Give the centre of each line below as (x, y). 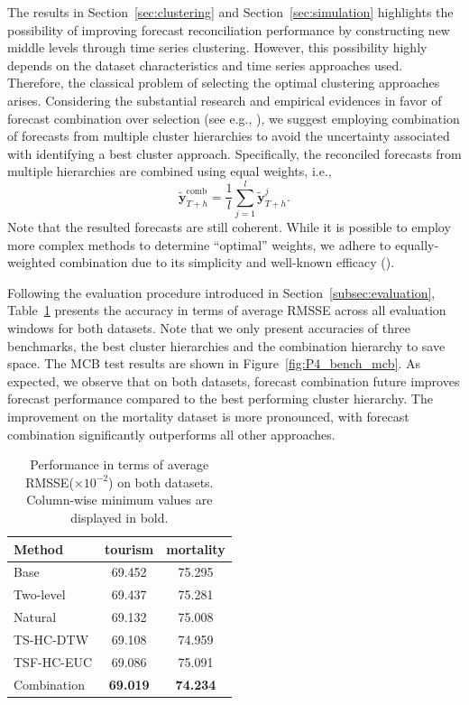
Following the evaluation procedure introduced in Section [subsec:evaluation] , (221, 292)
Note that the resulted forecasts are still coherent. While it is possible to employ (229, 227)
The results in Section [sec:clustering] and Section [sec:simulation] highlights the (230, 12)
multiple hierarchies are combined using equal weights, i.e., (170, 171)
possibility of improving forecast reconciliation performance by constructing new (229, 29)
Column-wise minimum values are (120, 500)
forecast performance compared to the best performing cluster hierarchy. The (220, 399)
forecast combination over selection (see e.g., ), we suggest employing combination (234, 118)
